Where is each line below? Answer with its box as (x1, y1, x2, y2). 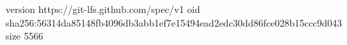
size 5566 (6, 29, 44, 43)
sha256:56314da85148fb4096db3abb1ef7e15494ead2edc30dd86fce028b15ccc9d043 (6, 15, 342, 29)
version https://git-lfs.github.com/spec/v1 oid (6, 2, 200, 16)
